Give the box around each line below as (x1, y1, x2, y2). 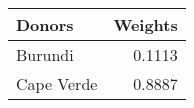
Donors (16, 13, 74, 36)
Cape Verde (16, 72, 98, 95)
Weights (113, 13, 178, 36)
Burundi (16, 43, 74, 66)
